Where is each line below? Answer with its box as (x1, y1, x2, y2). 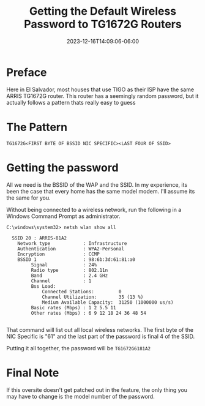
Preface (6, 66, 47, 79)
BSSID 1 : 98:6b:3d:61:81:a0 (17, 256, 136, 263)
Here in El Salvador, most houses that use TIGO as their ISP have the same (6, 86, 195, 93)
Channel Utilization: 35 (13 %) (42, 294, 144, 300)
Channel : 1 (31, 277, 92, 284)
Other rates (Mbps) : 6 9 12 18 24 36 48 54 (31, 310, 147, 316)
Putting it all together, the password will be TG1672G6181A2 (6, 344, 151, 351)
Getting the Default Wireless (29, 4, 177, 18)
